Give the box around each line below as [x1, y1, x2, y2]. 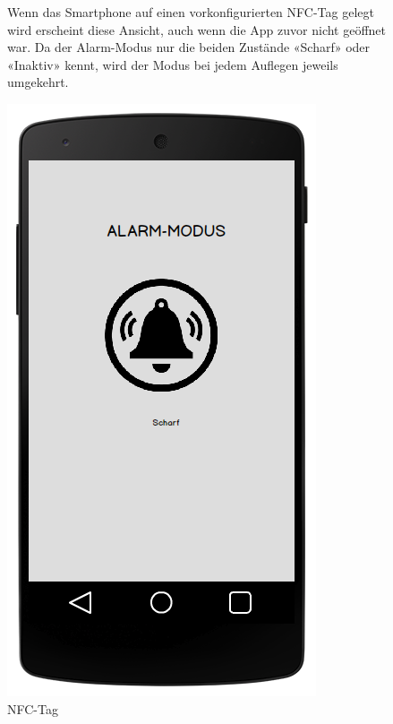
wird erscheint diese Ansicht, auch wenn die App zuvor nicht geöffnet [7, 20, 387, 39]
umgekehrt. [7, 73, 69, 91]
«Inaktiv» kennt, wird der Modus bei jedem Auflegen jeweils [7, 55, 338, 73]
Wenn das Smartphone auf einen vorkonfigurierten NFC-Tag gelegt [7, 3, 374, 21]
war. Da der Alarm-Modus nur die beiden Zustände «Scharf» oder [7, 38, 371, 56]
